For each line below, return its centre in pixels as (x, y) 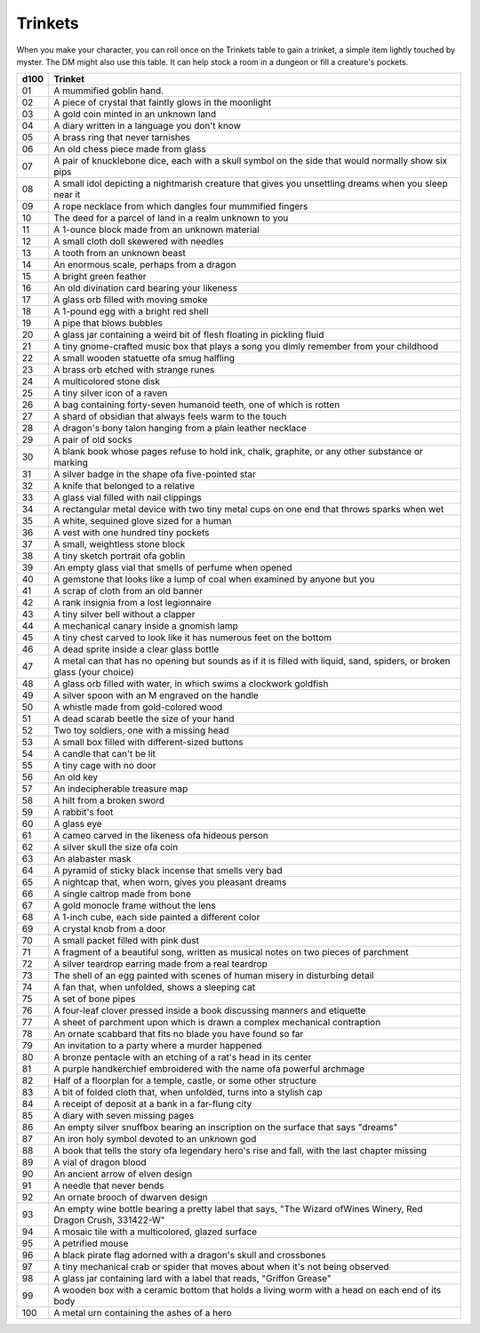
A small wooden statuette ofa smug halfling (144, 358)
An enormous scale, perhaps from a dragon (145, 265)
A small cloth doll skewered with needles (139, 242)
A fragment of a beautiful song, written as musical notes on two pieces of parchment (231, 952)
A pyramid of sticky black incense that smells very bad (168, 871)
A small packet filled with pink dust (127, 941)
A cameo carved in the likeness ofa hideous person (161, 836)
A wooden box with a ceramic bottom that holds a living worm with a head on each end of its (248, 1290)
